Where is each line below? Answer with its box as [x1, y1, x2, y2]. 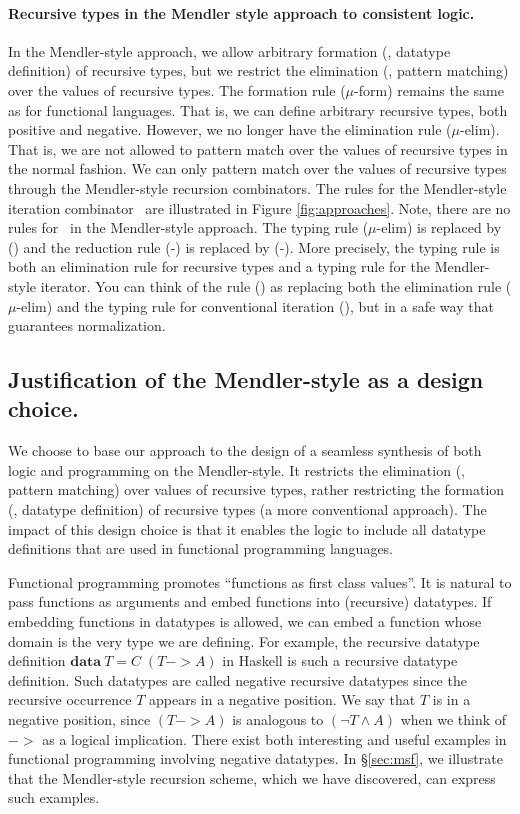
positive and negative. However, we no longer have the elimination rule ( [8, 119, 452, 140]
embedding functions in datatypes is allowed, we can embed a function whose [8, 611, 482, 632]
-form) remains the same [354, 79, 504, 100]
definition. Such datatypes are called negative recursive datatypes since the [8, 669, 467, 690]
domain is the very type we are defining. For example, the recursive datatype [8, 630, 480, 651]
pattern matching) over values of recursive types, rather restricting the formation [8, 479, 505, 500]
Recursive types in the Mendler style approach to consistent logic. [8, 2, 475, 23]
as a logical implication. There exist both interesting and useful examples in [42, 728, 507, 749]
